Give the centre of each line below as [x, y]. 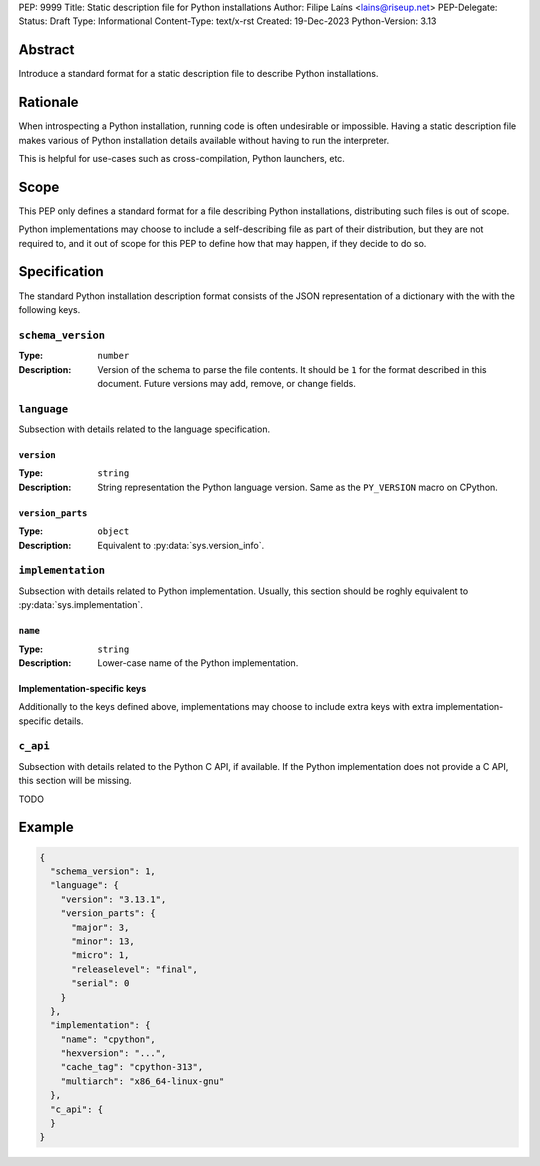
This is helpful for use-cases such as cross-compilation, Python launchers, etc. [181, 158]
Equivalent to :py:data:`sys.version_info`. [181, 545]
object [113, 531]
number [113, 356]
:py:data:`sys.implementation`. [81, 605]
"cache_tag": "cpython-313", [132, 1067]
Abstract [46, 50]
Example [46, 827]
